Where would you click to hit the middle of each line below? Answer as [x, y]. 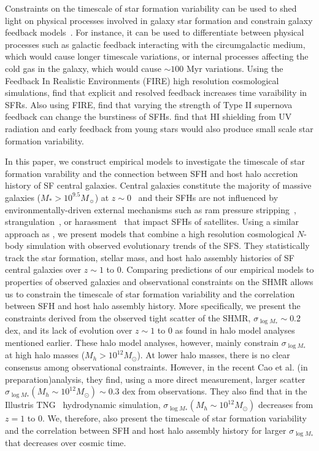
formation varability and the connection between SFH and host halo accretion [152, 173]
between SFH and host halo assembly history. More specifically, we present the [153, 306]
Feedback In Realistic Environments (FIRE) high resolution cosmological [142, 80]
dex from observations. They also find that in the [215, 391]
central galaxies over [43, 269]
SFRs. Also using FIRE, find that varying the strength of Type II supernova [149, 104]
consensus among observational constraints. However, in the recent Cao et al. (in [156, 367]
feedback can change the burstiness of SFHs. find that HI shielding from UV [148, 116]
